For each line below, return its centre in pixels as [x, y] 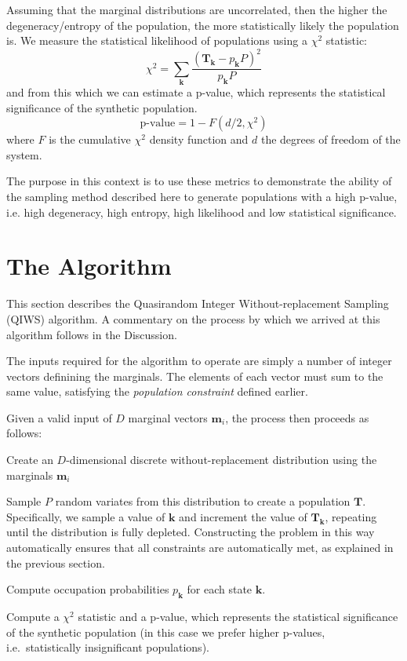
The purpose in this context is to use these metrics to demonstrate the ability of [199, 181]
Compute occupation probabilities [88, 589]
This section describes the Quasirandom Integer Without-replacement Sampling [198, 303]
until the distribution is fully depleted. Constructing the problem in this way [191, 532]
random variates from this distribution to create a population [203, 501]
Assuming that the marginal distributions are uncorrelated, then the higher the [197, 9]
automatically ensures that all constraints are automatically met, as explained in [200, 548]
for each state [220, 589]
